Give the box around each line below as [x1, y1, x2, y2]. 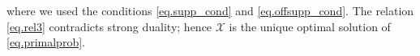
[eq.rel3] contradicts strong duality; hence [6, 18, 212, 34]
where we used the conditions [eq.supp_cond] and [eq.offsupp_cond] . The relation [6, 2, 414, 18]
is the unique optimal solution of [229, 18, 391, 34]
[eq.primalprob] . [6, 34, 85, 50]
